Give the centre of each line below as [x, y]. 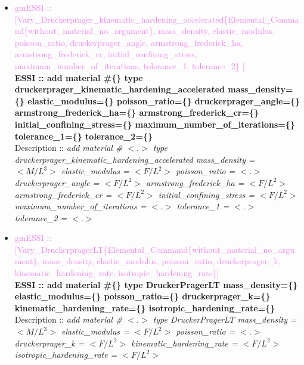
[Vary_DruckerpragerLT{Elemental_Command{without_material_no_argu [154, 249]
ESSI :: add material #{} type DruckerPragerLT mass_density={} [156, 284]
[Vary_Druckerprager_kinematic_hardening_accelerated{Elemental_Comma [157, 19]
